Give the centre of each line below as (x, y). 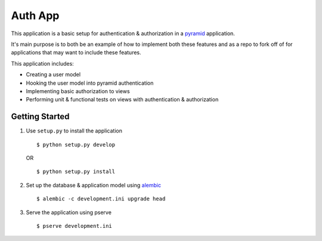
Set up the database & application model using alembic (93, 185)
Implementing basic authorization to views (78, 91)
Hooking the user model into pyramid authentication (90, 83)
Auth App (35, 16)
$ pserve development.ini (75, 226)
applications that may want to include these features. (76, 52)
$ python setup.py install (76, 172)
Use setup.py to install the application (74, 131)
